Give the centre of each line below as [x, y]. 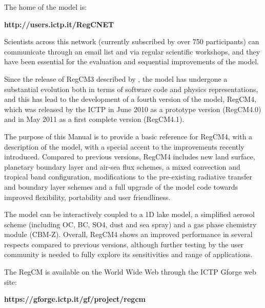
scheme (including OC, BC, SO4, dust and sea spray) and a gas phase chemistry [130, 224]
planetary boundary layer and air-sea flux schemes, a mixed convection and [122, 166]
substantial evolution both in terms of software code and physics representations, [131, 89]
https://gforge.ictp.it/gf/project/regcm [75, 299]
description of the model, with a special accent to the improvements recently [124, 146]
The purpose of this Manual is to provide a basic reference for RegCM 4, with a [128, 136]
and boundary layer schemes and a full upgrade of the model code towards [121, 186]
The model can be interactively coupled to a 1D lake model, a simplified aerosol [129, 214]
